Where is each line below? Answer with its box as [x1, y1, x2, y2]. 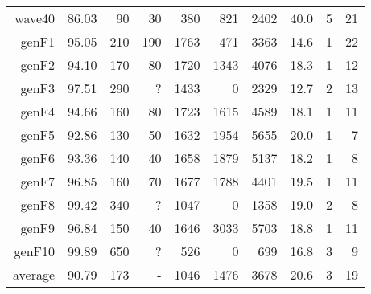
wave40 [14, 9, 56, 27]
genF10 [14, 242, 56, 260]
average [13, 265, 56, 284]
